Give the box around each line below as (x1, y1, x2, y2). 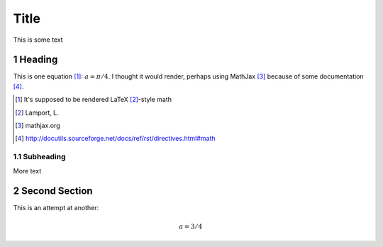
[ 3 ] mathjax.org (15, 121, 60, 130)
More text (13, 166, 42, 175)
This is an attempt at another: (13, 204, 99, 212)
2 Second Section (13, 185, 93, 197)
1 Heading (13, 54, 58, 66)
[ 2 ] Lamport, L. (15, 108, 60, 117)
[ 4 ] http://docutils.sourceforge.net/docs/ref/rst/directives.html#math (15, 134, 216, 143)
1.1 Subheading (13, 152, 67, 162)
